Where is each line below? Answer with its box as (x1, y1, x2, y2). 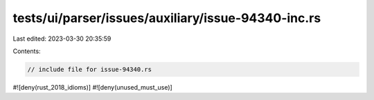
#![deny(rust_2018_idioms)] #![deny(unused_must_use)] (12, 83, 172, 91)
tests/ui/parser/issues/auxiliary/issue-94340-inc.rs (12, 10, 321, 26)
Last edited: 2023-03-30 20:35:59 (12, 34, 112, 43)
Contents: (12, 47, 41, 55)
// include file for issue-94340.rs (27, 66, 152, 73)
